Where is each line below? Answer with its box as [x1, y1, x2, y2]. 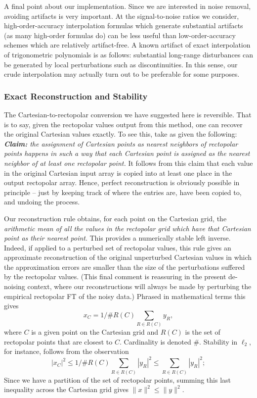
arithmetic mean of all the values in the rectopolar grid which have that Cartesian [4, 223, 251, 233]
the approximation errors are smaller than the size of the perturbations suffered [4, 261, 245, 272]
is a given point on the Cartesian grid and [31, 327, 159, 337]
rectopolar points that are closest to [4, 336, 113, 347]
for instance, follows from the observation [4, 346, 129, 356]
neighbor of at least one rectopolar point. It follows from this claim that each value [4, 157, 253, 168]
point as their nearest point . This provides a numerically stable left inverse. [4, 233, 231, 243]
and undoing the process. [4, 197, 80, 207]
